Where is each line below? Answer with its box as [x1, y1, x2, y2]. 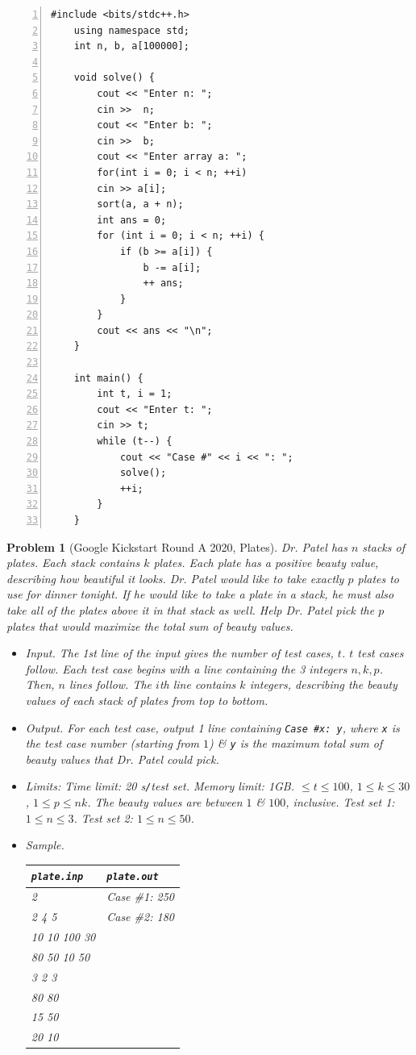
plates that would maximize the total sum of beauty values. [6, 617, 293, 634]
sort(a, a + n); [97, 198, 184, 211]
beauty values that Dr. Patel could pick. [25, 750, 219, 767]
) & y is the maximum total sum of [209, 735, 383, 752]
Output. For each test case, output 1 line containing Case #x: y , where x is [25, 719, 400, 736]
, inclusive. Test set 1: [285, 794, 395, 811]
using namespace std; [73, 24, 189, 36]
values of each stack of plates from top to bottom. [25, 691, 268, 708]
